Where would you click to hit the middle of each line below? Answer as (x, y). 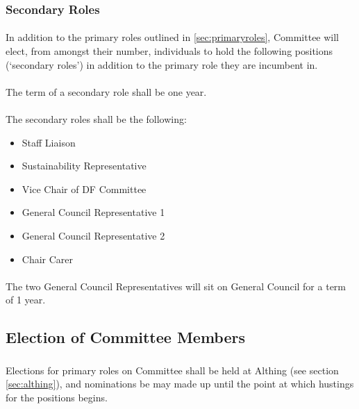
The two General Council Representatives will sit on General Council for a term (176, 286)
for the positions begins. (57, 397)
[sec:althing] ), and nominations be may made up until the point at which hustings (180, 384)
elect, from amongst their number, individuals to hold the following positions (169, 51)
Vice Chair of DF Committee (84, 189)
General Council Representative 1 (93, 212)
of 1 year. (26, 300)
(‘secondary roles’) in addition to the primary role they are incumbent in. (162, 64)
